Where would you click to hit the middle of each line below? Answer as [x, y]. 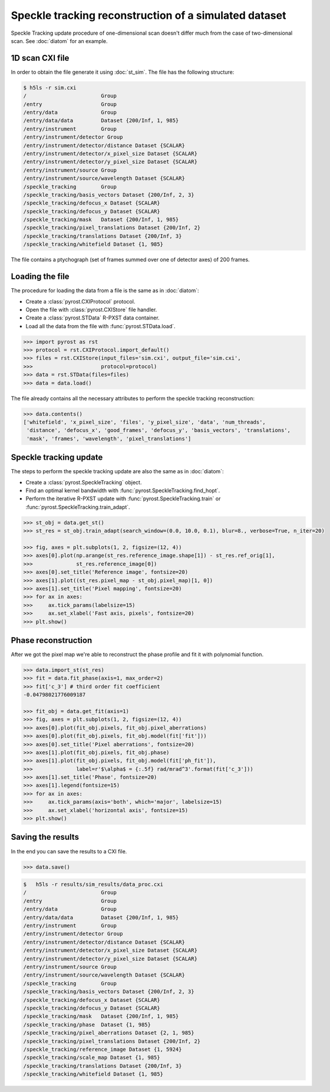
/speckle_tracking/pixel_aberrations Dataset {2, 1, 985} [109, 1033]
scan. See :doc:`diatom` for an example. [60, 41]
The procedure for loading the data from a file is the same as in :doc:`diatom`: [105, 291]
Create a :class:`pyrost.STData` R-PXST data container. [93, 318]
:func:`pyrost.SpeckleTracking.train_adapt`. [78, 507]
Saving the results [45, 837]
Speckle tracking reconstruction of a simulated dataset [148, 15]
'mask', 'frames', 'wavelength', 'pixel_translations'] [109, 438]
